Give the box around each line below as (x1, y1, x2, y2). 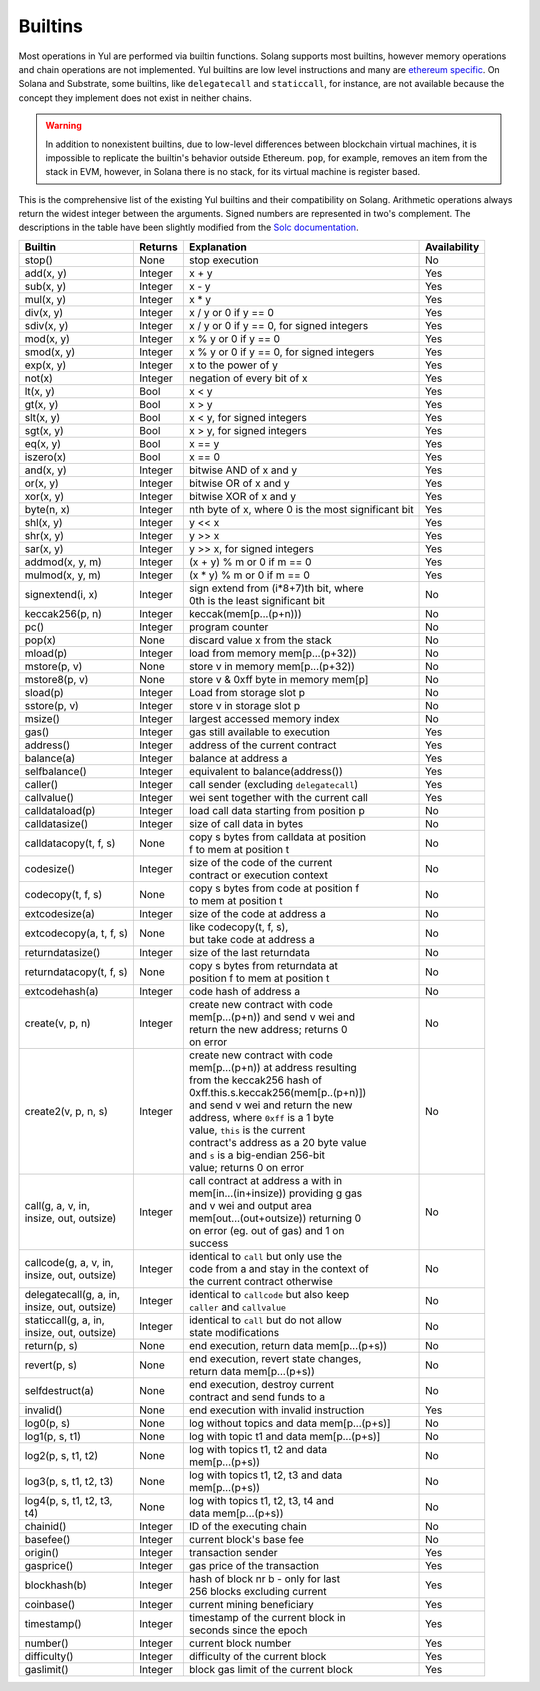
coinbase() (24, 1597, 76, 1611)
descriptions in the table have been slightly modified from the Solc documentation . (18, 221, 359, 234)
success (188, 1236, 229, 1250)
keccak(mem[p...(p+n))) (188, 606, 302, 620)
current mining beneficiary (188, 1597, 314, 1611)
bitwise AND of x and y (188, 463, 298, 477)
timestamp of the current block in (188, 1610, 346, 1624)
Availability (425, 240, 480, 254)
